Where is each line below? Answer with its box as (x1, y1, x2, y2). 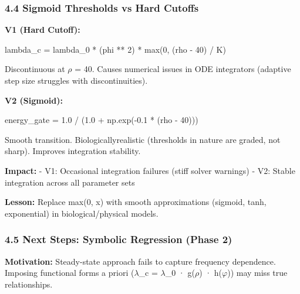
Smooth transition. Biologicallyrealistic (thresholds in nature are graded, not (5, 133, 281, 145)
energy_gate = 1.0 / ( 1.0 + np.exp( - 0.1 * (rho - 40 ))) (5, 114, 198, 126)
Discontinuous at (5, 63, 65, 75)
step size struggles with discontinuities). (5, 74, 148, 86)
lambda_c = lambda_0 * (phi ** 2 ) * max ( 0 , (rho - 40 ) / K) (5, 43, 226, 55)
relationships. (5, 278, 53, 290)
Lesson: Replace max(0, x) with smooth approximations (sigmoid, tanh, (5, 196, 267, 208)
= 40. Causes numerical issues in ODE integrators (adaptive (75, 63, 291, 75)
